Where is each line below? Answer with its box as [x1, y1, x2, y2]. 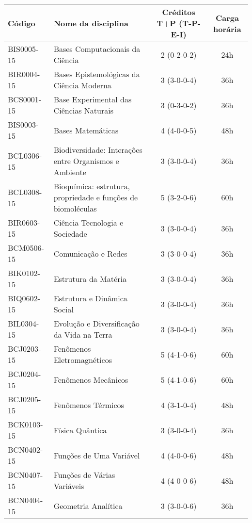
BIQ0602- [8, 293, 40, 304]
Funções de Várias [53, 469, 115, 480]
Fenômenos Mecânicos [53, 374, 128, 385]
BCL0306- [8, 149, 42, 161]
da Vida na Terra [53, 329, 112, 340]
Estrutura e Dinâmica [53, 293, 127, 304]
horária [213, 23, 241, 34]
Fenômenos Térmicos [53, 399, 124, 410]
